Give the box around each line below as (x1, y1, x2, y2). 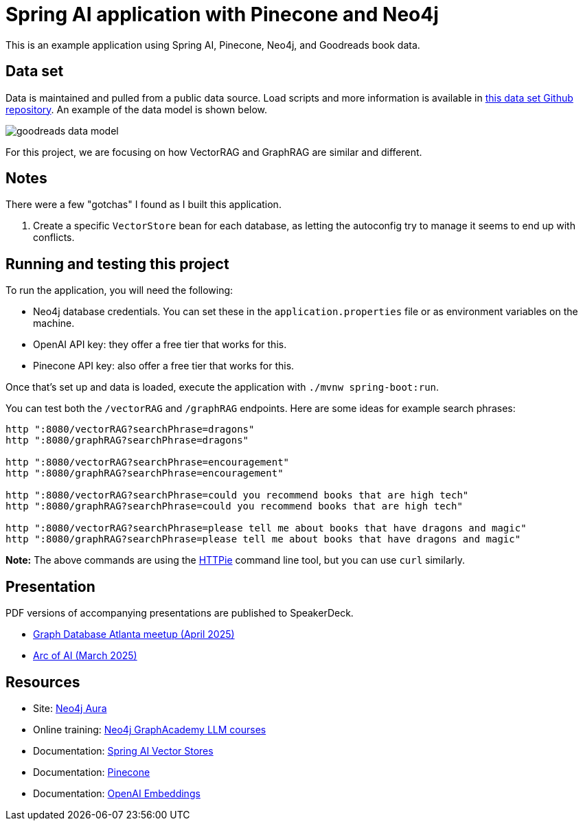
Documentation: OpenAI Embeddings (33, 787, 201, 799)
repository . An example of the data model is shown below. (5, 103, 268, 115)
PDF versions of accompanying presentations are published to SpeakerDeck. (5, 607, 354, 619)
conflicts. (33, 231, 75, 244)
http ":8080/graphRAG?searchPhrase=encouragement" (5, 468, 284, 479)
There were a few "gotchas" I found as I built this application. (5, 198, 282, 211)
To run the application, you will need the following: (5, 284, 233, 297)
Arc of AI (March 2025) (33, 650, 137, 662)
